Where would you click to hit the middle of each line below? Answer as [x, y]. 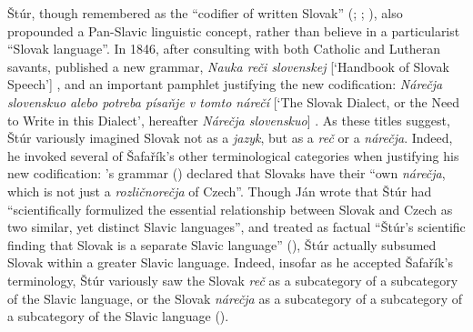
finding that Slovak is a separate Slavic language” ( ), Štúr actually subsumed [222, 244]
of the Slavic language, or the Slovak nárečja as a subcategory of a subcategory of [235, 298]
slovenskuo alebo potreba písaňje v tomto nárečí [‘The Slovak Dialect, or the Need [234, 101]
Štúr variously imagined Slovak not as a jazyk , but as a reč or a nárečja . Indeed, [230, 138]
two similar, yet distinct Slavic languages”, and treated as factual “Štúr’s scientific [236, 227]
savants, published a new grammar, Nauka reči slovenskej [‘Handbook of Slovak [228, 66]
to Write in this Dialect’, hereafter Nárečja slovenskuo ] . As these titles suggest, [229, 120]
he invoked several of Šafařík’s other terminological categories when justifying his [233, 155]
